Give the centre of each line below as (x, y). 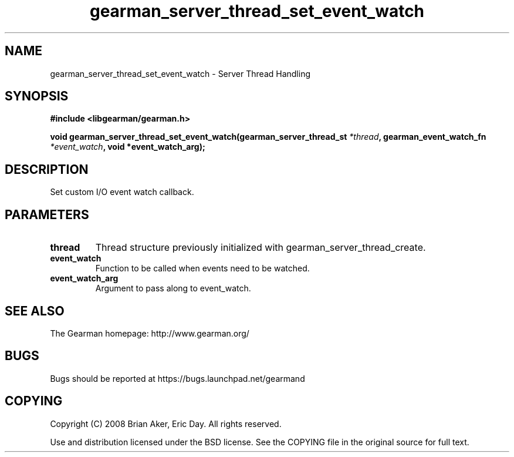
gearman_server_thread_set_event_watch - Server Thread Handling (180, 73)
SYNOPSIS (37, 96)
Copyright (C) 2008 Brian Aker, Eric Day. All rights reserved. (166, 424)
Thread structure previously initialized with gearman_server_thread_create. (261, 248)
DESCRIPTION (47, 169)
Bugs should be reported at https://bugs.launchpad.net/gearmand (177, 378)
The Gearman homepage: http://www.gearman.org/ (150, 333)
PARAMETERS (47, 214)
